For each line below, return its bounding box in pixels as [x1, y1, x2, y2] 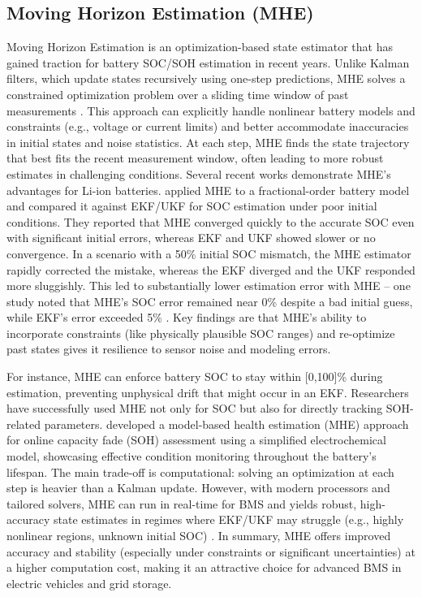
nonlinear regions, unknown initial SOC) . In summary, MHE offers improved [6, 527, 391, 544]
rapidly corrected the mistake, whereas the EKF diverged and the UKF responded [6, 261, 416, 278]
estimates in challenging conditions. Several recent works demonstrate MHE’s [6, 165, 391, 182]
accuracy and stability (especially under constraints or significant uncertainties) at [6, 543, 416, 560]
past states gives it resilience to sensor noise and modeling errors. [6, 340, 331, 357]
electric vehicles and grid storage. [6, 574, 172, 591]
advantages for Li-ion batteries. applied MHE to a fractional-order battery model [6, 181, 410, 198]
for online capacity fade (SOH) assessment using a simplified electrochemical [6, 431, 386, 448]
